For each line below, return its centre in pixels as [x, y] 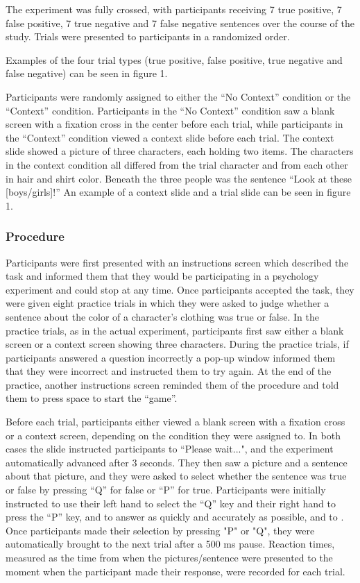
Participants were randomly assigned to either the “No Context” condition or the [178, 96]
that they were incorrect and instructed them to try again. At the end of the [169, 371]
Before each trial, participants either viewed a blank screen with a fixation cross [175, 422]
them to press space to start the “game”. [92, 398]
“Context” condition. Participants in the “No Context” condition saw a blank [170, 110]
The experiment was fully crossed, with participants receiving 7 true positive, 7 [174, 9]
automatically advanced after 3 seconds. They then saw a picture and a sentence [177, 462]
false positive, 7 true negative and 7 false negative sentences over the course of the [180, 23]
